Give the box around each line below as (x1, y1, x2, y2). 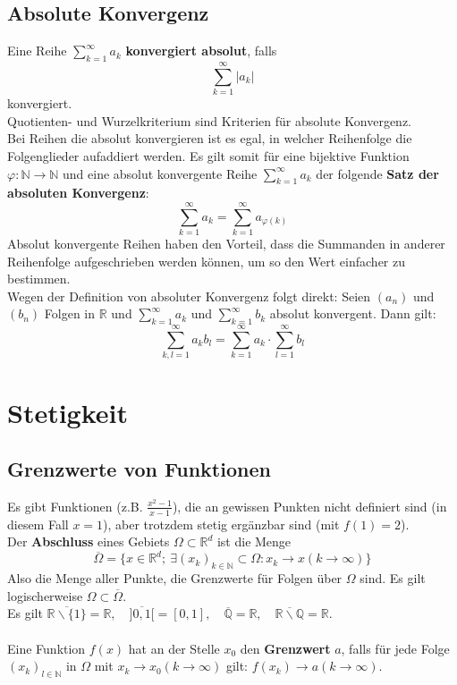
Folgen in (44, 304, 96, 323)
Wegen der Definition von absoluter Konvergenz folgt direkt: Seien (7, 286, 371, 305)
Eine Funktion (7, 638, 86, 657)
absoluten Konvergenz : (7, 183, 149, 202)
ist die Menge (216, 532, 292, 551)
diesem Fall (7, 514, 69, 533)
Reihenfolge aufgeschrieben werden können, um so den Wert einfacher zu (7, 251, 406, 270)
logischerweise (7, 586, 83, 605)
